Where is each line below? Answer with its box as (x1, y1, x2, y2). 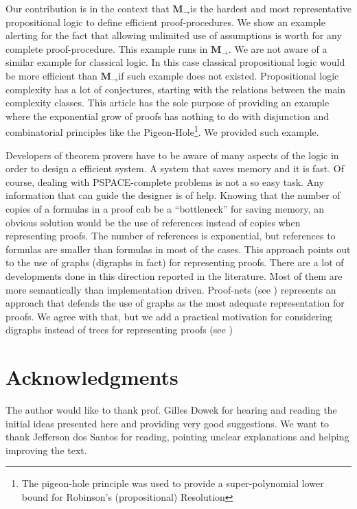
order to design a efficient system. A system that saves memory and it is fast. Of (5, 161, 345, 176)
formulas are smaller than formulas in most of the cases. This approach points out (5, 241, 351, 256)
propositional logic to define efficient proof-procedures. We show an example (5, 14, 325, 29)
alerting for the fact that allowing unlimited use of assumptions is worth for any (5, 28, 342, 43)
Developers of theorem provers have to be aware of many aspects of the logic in (5, 147, 339, 162)
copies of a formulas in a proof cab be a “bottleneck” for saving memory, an (5, 201, 324, 215)
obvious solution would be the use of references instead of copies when (5, 215, 301, 229)
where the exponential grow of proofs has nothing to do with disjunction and (5, 108, 329, 123)
